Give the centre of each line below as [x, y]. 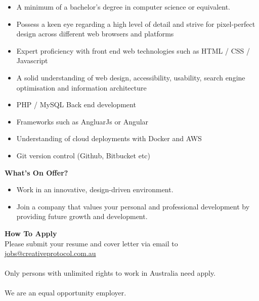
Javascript [32, 60]
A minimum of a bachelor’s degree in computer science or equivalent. [123, 7]
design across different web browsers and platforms [95, 34]
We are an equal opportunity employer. [66, 293]
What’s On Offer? [36, 172]
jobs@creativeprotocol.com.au [50, 253]
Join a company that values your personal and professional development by [133, 206]
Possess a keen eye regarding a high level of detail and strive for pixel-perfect [136, 24]
